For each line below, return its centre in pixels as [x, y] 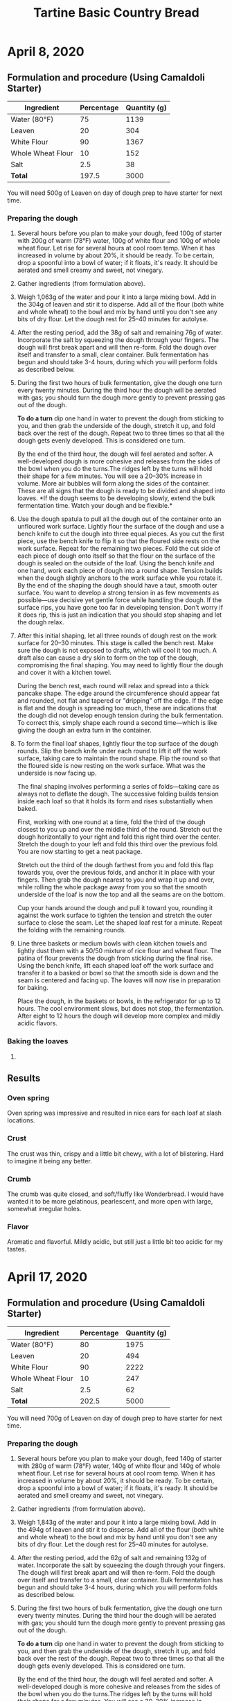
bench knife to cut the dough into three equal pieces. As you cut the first [121, 534]
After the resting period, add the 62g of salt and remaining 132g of [112, 1558]
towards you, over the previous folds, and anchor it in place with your [116, 873]
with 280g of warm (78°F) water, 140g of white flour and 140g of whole [118, 1466]
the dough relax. [41, 622]
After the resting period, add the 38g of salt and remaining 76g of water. [120, 333]
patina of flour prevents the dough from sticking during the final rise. [115, 958]
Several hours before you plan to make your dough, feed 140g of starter [120, 1459]
